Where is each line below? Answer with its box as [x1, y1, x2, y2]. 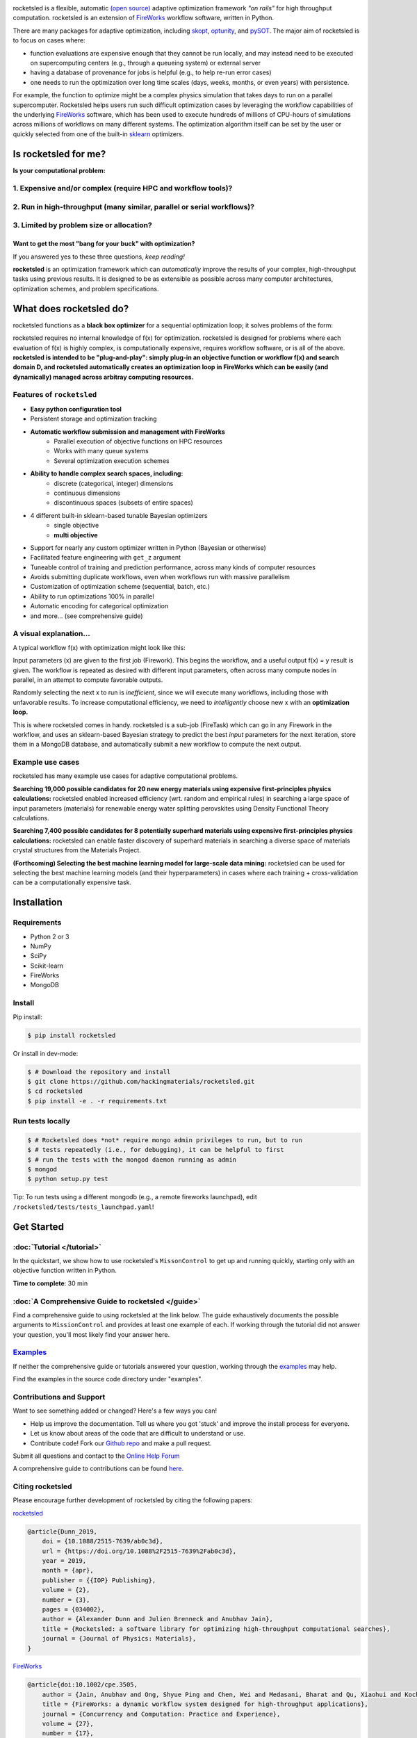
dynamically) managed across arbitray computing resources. [13, 373, 194, 381]
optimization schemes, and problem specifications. [13, 284, 159, 293]
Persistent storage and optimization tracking [30, 414, 157, 423]
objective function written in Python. [13, 1266, 117, 1275]
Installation [13, 897, 63, 909]
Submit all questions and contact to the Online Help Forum [13, 1452, 180, 1460]
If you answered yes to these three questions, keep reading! [13, 252, 186, 261]
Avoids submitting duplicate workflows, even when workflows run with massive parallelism [30, 573, 290, 581]
